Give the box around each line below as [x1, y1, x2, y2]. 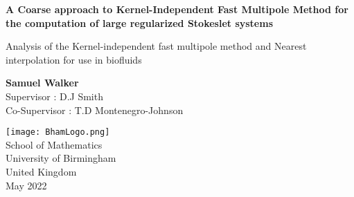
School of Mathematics [6, 137, 103, 151]
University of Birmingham [6, 151, 116, 165]
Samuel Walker [6, 75, 79, 90]
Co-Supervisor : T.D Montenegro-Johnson [6, 102, 184, 117]
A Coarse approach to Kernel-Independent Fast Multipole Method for [6, 2, 348, 16]
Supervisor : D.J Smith [6, 88, 103, 103]
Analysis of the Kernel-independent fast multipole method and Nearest [6, 39, 307, 53]
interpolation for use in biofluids [6, 52, 142, 66]
